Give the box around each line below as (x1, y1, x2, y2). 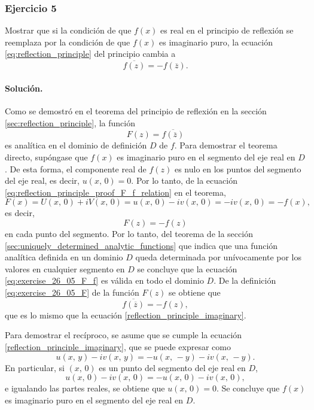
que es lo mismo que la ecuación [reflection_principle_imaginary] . (5, 308, 246, 321)
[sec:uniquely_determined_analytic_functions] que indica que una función (5, 239, 278, 251)
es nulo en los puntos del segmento (174, 162, 301, 175)
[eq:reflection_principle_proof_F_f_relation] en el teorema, (5, 186, 226, 198)
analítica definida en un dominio (5, 251, 123, 263)
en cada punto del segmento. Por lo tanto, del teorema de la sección (5, 227, 253, 239)
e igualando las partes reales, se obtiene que (5, 382, 165, 394)
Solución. (5, 81, 43, 94)
